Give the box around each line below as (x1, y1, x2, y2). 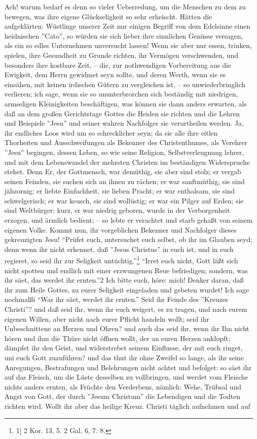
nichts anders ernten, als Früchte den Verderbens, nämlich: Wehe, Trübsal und (4, 381, 241, 391)
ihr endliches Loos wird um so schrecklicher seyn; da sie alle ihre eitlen (4, 127, 218, 138)
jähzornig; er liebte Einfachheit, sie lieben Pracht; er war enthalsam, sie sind (4, 186, 235, 196)
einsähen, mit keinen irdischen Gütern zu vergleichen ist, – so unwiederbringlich (4, 79, 246, 89)
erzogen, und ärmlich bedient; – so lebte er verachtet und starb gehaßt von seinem (4, 215, 253, 225)
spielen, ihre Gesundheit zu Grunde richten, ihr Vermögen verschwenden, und (4, 49, 238, 60)
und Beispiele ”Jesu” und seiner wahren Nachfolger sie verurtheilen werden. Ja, (4, 118, 244, 128)
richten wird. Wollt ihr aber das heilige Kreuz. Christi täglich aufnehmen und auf (4, 401, 251, 411)
